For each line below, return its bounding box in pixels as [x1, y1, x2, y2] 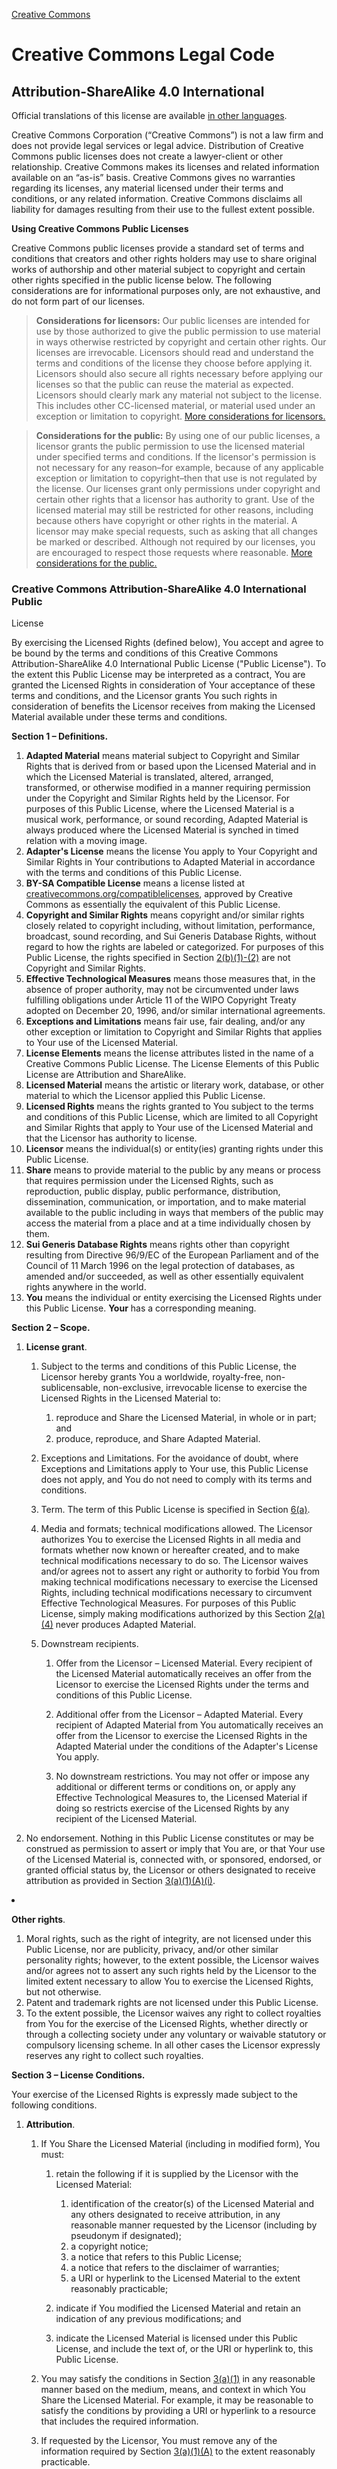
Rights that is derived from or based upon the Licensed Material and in [25, 760, 317, 773]
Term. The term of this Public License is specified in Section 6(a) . [40, 1504, 311, 1516]
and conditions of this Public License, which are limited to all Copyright [25, 1111, 319, 1123]
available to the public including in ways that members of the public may [25, 1207, 324, 1219]
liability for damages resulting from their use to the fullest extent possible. [11, 204, 315, 215]
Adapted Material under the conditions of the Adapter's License [55, 1740, 319, 1753]
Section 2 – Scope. [11, 1322, 91, 1334]
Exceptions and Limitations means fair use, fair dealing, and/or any [25, 1015, 306, 1028]
